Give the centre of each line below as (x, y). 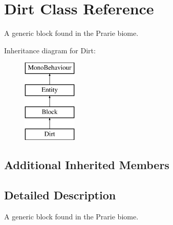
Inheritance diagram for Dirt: (50, 50)
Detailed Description (60, 195)
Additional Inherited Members (87, 165)
